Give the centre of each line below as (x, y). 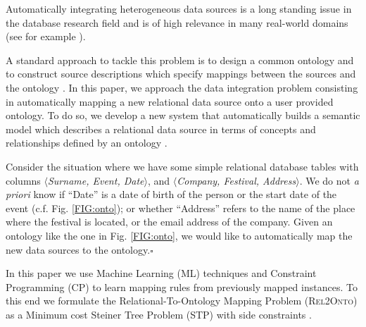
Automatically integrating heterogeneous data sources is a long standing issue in (179, 8)
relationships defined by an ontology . (87, 143)
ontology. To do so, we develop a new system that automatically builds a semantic (183, 115)
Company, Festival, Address (236, 180)
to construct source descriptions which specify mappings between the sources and (181, 74)
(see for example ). (46, 36)
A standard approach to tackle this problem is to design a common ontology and (180, 60)
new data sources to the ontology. (78, 249)
